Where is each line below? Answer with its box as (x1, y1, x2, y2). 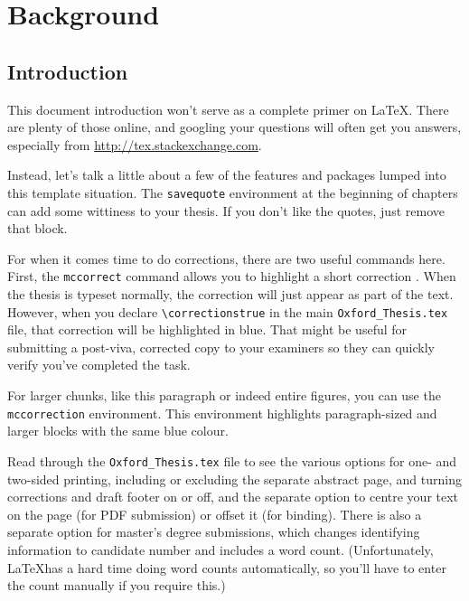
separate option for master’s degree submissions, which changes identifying (7, 522, 420, 541)
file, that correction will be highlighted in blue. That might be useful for (7, 320, 408, 339)
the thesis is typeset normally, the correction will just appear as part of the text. (7, 285, 454, 304)
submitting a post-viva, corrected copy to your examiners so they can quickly (7, 337, 435, 356)
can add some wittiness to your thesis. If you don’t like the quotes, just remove (7, 201, 445, 220)
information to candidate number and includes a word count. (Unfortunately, (7, 540, 434, 559)
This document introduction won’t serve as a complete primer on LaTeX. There (7, 99, 449, 118)
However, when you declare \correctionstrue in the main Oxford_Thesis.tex (7, 302, 448, 321)
